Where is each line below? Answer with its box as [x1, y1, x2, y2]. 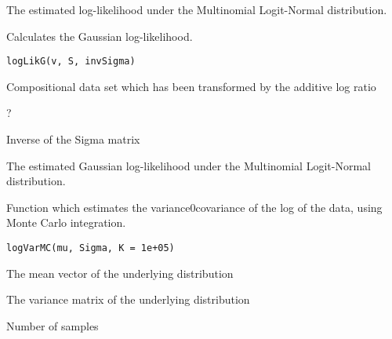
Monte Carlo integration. [6, 214, 126, 231]
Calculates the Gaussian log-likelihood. [6, 27, 193, 44]
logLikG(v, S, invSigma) [6, 56, 136, 67]
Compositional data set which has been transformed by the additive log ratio [6, 78, 376, 94]
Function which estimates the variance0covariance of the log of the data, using [6, 199, 383, 215]
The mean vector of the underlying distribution [6, 264, 234, 281]
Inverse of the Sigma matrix [6, 131, 140, 148]
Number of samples [6, 317, 99, 334]
